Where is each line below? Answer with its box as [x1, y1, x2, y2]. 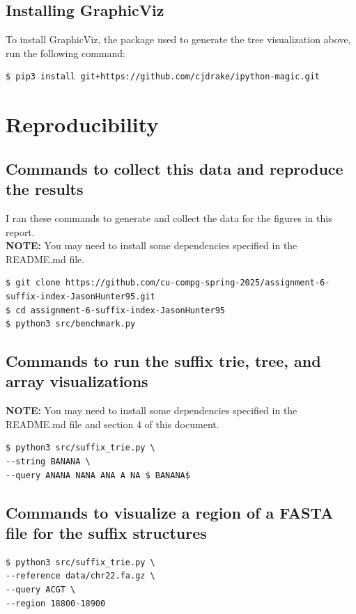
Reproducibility [6, 110, 159, 139]
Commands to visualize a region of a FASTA [6, 501, 334, 523]
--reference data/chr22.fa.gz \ [6, 571, 155, 581]
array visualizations [6, 370, 148, 392]
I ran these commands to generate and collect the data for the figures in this [6, 210, 332, 225]
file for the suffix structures [6, 522, 207, 544]
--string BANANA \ [6, 457, 91, 467]
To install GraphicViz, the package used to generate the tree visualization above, [6, 32, 351, 47]
